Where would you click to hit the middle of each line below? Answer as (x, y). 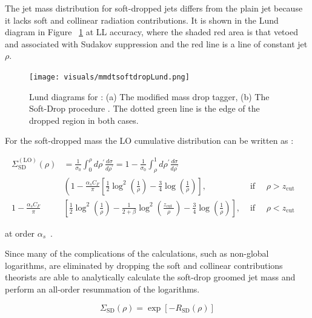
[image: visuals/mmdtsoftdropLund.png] (109, 77)
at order (20, 233)
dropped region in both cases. (84, 120)
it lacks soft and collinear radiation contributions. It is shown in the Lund (142, 20)
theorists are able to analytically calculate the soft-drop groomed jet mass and (150, 277)
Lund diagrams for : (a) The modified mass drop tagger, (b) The (149, 96)
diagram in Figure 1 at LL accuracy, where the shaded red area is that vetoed (151, 32)
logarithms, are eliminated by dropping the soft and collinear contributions (144, 265)
